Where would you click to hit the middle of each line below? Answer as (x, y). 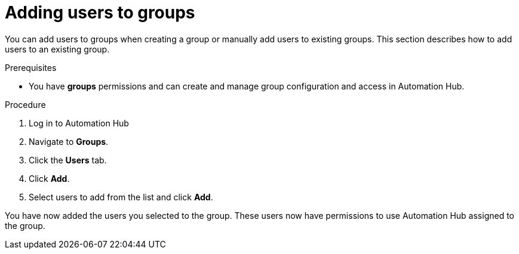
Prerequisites (31, 67)
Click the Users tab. (68, 160)
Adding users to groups (100, 13)
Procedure (25, 104)
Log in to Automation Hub (79, 123)
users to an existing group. (57, 49)
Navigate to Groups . (69, 141)
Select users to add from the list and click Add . (121, 197)
